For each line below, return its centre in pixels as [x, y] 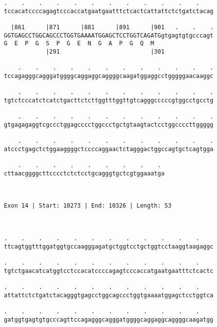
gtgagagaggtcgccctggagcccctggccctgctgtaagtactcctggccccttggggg [109, 125]
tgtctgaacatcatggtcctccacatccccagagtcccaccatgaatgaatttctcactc [109, 271]
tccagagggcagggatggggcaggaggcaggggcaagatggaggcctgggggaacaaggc [109, 76]
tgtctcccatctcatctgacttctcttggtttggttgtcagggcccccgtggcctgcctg [109, 100]
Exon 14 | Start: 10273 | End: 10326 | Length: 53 [88, 206]
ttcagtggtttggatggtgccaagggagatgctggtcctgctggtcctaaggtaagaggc [109, 246]
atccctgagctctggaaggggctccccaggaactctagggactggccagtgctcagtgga [109, 149]
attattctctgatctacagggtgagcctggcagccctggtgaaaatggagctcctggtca [109, 295]
